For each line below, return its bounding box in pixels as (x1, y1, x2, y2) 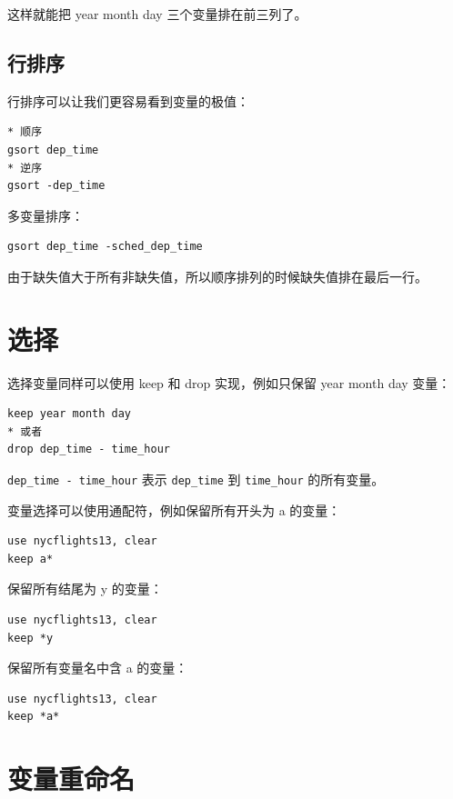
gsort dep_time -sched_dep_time (7, 240, 203, 254)
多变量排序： (7, 205, 84, 225)
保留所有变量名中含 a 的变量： (7, 658, 188, 677)
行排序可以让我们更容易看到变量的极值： (7, 91, 249, 110)
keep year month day (7, 407, 132, 421)
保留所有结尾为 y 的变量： (7, 579, 163, 598)
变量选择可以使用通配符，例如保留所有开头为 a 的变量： (7, 500, 341, 519)
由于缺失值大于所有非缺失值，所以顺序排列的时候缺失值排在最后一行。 (7, 266, 428, 285)
